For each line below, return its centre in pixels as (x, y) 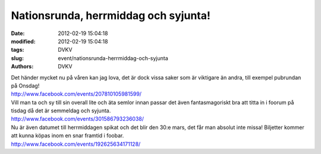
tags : (18, 50)
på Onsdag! (25, 86)
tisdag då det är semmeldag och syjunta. (61, 111)
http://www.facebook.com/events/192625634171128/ (76, 144)
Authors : (22, 67)
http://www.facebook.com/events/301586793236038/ (78, 119)
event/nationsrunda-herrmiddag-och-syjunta (113, 58)
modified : (23, 41)
